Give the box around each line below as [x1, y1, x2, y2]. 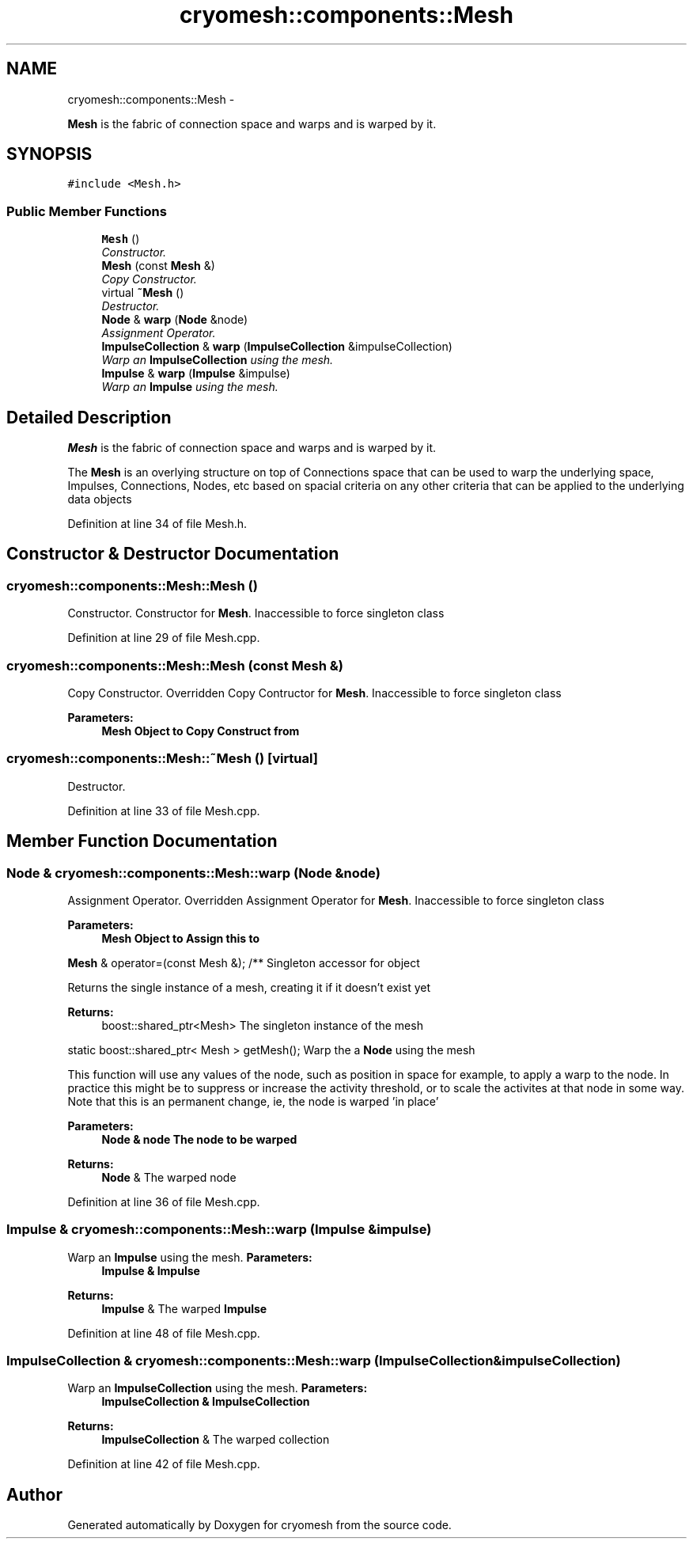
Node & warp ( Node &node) [101, 313, 248, 327]
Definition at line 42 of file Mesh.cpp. [67, 1457, 260, 1471]
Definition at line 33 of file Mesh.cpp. [67, 803, 260, 818]
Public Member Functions [6, 203, 167, 219]
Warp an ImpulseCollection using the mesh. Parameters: [67, 1381, 368, 1395]
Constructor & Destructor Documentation [6, 544, 339, 564]
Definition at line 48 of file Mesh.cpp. [67, 1326, 260, 1340]
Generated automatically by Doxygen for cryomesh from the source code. [67, 1518, 452, 1532]
